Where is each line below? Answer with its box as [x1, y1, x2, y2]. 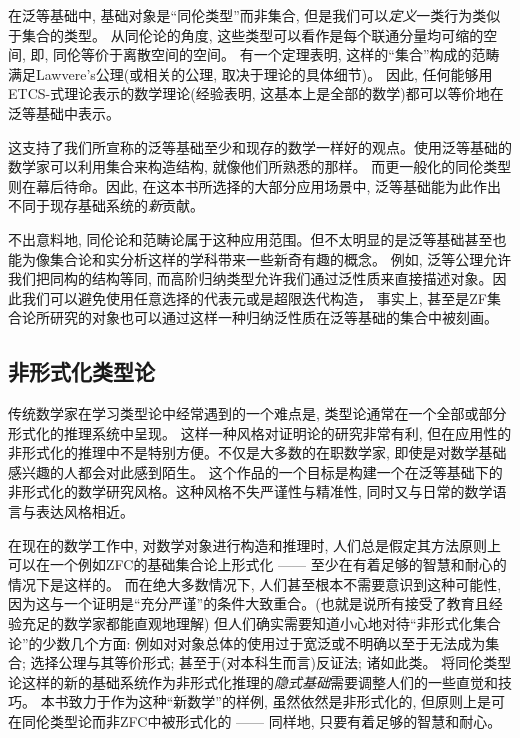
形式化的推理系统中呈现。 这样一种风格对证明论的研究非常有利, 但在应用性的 [8, 422, 512, 443]
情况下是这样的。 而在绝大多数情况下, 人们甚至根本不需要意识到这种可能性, [8, 573, 502, 594]
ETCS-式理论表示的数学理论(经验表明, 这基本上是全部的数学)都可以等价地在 [8, 83, 504, 104]
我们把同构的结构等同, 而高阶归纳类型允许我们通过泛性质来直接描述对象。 [8, 268, 493, 289]
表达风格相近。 [35, 501, 134, 522]
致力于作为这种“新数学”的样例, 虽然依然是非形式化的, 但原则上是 [68, 691, 491, 712]
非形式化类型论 [8, 356, 155, 387]
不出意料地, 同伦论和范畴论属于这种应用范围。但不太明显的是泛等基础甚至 [8, 228, 493, 249]
